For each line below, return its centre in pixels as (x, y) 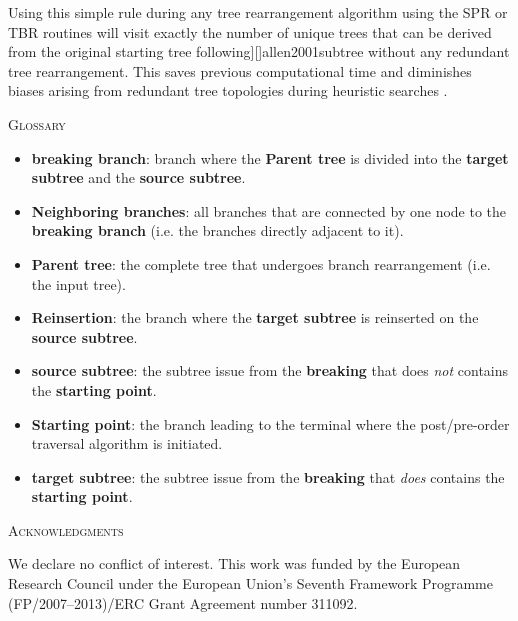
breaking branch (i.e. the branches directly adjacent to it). (217, 230)
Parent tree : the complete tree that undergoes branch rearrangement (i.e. (261, 263)
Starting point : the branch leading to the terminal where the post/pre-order (270, 423)
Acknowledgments (66, 529)
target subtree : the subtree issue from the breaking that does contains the (268, 476)
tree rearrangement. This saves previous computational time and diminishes (240, 70)
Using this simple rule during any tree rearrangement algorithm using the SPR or (258, 12)
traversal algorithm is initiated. (127, 443)
